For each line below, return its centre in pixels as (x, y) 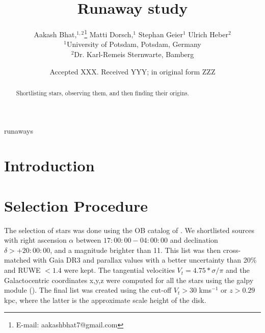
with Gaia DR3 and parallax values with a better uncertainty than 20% (145, 260)
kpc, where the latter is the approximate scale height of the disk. (105, 300)
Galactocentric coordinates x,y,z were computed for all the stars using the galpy (129, 280)
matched (17, 260)
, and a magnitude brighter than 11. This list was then (136, 250)
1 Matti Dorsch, (109, 33)
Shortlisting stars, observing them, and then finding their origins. (102, 93)
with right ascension (35, 240)
